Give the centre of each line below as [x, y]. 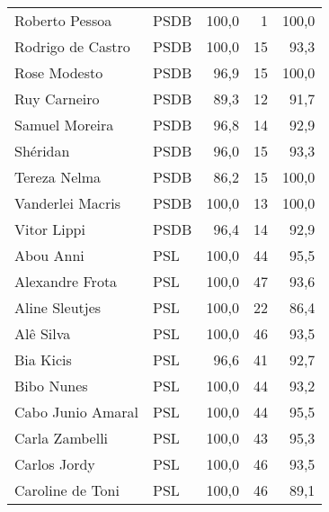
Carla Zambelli [62, 438]
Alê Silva [43, 333]
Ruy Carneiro [57, 99]
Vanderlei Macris [67, 203]
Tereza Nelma [58, 177]
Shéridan [42, 151]
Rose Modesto [59, 72]
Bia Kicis [43, 359]
